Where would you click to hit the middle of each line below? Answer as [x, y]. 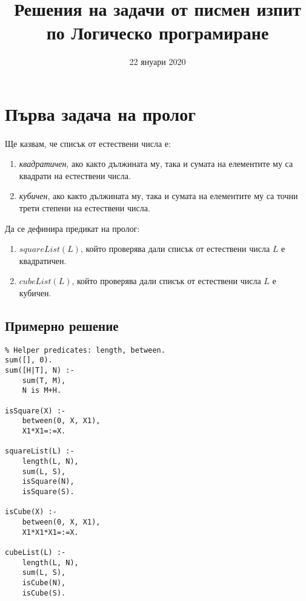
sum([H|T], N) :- [40, 371]
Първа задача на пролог [100, 113]
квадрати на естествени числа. [75, 175]
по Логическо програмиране [158, 32]
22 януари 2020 [158, 62]
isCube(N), [44, 582]
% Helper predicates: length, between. [85, 350]
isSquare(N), [48, 482]
